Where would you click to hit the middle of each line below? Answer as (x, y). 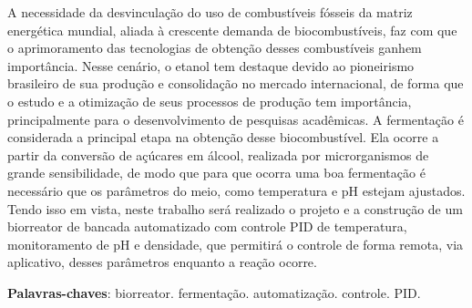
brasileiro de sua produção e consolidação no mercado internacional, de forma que (236, 83)
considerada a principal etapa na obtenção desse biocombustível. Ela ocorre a (223, 137)
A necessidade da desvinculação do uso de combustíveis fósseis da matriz (210, 12)
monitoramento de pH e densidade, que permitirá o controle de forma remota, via (236, 244)
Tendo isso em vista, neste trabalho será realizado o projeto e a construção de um (235, 208)
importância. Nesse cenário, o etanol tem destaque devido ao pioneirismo (211, 65)
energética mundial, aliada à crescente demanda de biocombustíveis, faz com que (232, 30)
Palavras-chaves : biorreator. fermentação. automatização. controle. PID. (214, 292)
